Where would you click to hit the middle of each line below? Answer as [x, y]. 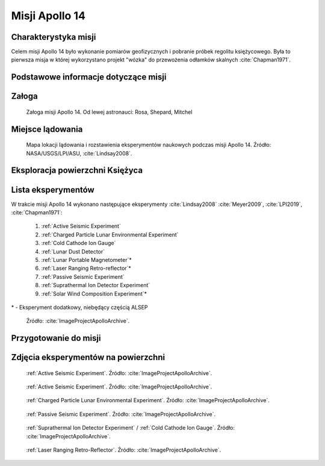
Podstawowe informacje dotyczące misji [89, 77]
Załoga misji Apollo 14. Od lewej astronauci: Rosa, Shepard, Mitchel [109, 112]
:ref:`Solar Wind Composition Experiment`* [94, 294]
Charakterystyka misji [54, 37]
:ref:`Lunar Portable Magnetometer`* [87, 259]
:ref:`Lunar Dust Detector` [73, 251]
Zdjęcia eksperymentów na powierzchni [88, 357]
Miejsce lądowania [47, 129]
